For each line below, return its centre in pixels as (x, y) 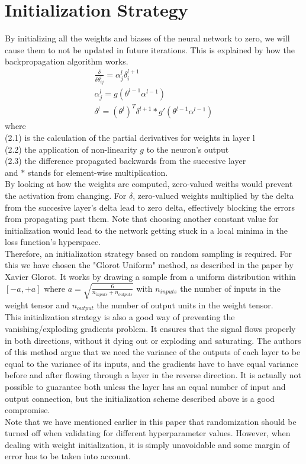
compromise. (28, 410)
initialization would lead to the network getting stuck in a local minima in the (146, 230)
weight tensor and (37, 304)
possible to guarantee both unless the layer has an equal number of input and (145, 386)
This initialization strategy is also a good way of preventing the (120, 317)
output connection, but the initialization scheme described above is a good (140, 398)
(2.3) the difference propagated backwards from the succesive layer (125, 161)
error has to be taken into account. (68, 456)
